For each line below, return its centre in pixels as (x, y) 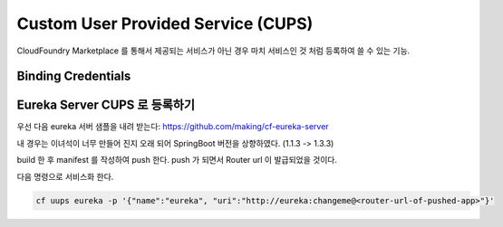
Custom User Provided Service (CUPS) (165, 24)
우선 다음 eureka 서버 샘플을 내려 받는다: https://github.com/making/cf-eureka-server (173, 127)
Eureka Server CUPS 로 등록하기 (106, 105)
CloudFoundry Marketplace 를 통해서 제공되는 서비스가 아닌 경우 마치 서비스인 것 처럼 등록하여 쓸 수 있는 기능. (213, 51)
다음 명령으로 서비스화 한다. (65, 176)
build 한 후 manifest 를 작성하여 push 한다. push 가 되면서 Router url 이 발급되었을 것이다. (177, 160)
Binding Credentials (74, 76)
